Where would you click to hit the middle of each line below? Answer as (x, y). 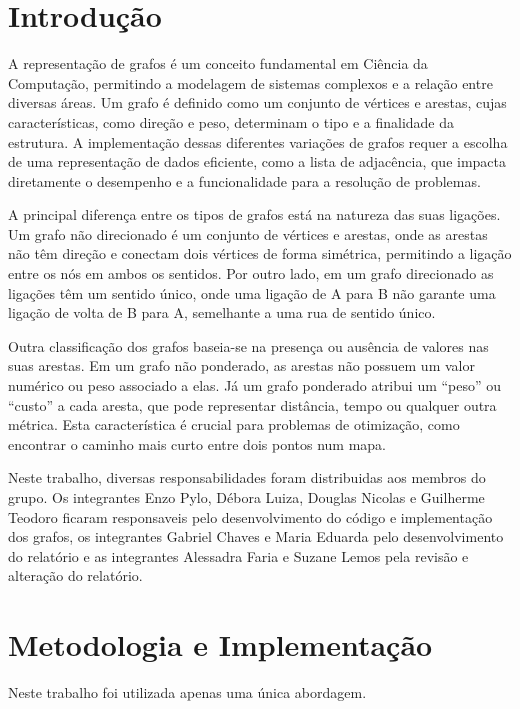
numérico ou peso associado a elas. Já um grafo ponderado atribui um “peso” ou (255, 385)
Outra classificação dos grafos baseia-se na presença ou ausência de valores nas (248, 345)
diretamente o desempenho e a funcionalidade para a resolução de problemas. (244, 180)
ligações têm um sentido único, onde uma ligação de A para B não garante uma (252, 292)
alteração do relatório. (75, 575)
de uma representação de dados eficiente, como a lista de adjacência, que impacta (257, 161)
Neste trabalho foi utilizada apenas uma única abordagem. (187, 692)
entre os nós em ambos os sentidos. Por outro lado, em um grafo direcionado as (251, 273)
